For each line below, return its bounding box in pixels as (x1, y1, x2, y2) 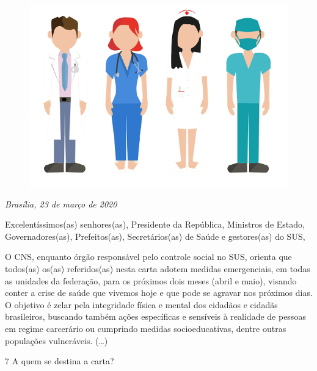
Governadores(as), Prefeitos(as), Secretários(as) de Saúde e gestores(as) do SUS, (5, 229, 305, 242)
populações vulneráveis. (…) (5, 334, 108, 347)
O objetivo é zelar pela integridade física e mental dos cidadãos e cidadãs (5, 298, 278, 311)
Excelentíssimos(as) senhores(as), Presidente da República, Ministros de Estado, (5, 218, 305, 231)
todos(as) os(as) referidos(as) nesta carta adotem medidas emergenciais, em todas (5, 262, 310, 275)
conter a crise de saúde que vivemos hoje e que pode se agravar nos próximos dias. (5, 286, 313, 299)
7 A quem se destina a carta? (5, 355, 114, 367)
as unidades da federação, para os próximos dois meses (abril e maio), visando (5, 274, 297, 287)
